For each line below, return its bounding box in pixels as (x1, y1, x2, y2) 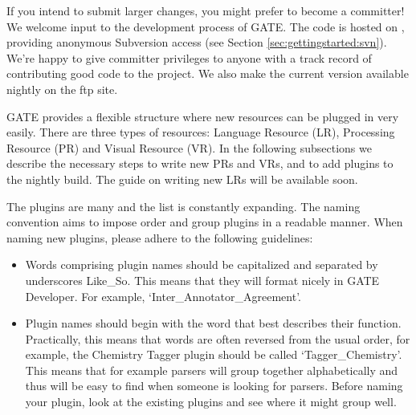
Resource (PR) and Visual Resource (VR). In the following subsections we (6, 139, 372, 156)
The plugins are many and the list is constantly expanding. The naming (6, 197, 361, 214)
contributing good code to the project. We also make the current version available (6, 65, 409, 82)
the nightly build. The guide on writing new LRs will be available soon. (6, 170, 358, 187)
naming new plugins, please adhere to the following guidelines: (6, 229, 313, 246)
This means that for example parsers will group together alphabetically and (25, 361, 398, 378)
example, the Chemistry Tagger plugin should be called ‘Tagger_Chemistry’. (25, 346, 402, 363)
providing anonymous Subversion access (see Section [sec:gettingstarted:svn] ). (6, 34, 387, 51)
